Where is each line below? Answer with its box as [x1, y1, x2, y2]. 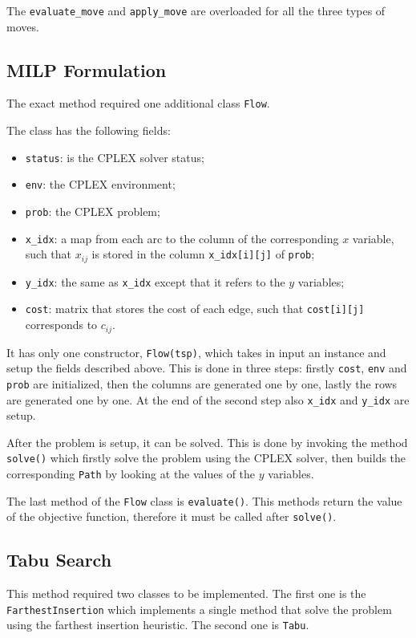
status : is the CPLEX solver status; [25, 148, 204, 165]
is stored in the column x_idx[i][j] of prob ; [91, 246, 315, 262]
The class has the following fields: [6, 122, 171, 139]
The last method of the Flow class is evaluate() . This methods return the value [6, 492, 402, 509]
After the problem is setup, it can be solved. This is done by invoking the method [6, 433, 408, 450]
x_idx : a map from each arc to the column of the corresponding [25, 230, 339, 246]
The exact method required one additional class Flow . [6, 95, 270, 112]
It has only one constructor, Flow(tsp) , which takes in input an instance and [6, 343, 386, 360]
